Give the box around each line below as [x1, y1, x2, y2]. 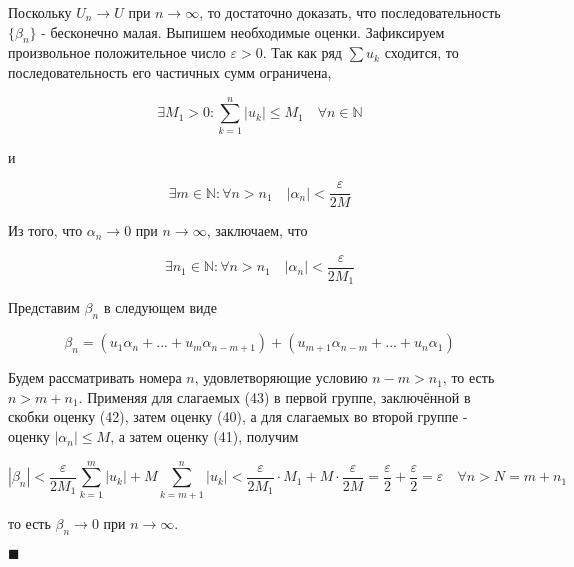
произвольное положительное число [8, 42, 226, 63]
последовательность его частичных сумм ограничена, [8, 61, 332, 82]
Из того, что [8, 220, 83, 241]
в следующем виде [103, 297, 217, 318]
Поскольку [8, 2, 72, 22]
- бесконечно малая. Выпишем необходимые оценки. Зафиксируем [41, 21, 445, 42]
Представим [8, 297, 80, 318]
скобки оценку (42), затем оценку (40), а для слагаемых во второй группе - [8, 406, 468, 427]
